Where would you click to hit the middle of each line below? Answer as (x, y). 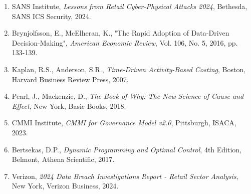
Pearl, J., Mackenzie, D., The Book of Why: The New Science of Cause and (128, 96)
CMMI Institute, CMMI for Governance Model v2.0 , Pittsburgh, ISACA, (124, 123)
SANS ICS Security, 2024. (51, 16)
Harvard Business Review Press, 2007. (70, 79)
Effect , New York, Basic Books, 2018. (69, 106)
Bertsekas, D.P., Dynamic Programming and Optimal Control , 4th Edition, (127, 149)
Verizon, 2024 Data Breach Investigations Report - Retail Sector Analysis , (125, 176)
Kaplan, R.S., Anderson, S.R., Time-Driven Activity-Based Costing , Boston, (129, 69)
